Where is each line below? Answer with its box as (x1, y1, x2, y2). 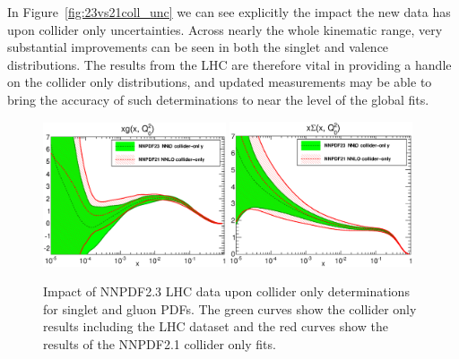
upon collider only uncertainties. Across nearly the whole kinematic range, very (7, 20, 443, 38)
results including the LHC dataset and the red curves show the (43, 317, 388, 336)
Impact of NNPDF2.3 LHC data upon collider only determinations (43, 282, 410, 301)
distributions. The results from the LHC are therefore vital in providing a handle (7, 55, 452, 73)
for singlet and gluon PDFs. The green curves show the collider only (43, 299, 417, 318)
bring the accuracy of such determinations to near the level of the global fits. (7, 90, 429, 108)
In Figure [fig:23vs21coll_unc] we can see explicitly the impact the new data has (7, 3, 451, 21)
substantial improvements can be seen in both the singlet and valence (7, 38, 389, 56)
